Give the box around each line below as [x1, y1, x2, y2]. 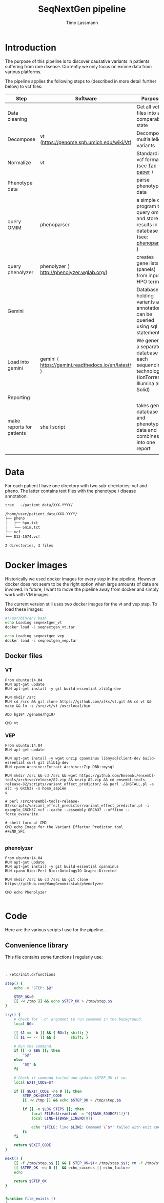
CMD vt [5, 720, 19, 726]
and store [136, 215, 159, 222]
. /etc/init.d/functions [5, 972, 56, 977]
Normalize [7, 159, 31, 166]
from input [136, 272, 161, 279]
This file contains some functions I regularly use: [5, 954, 103, 960]
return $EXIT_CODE [14, 1143, 51, 1148]
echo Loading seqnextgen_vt [5, 620, 62, 625]
